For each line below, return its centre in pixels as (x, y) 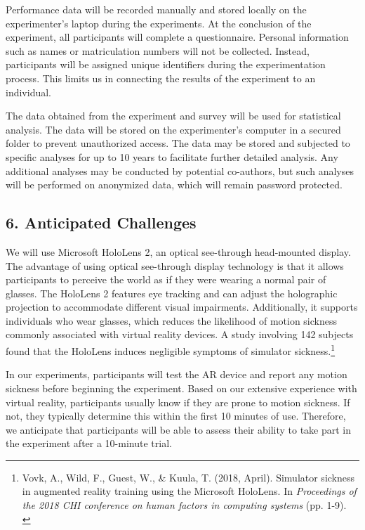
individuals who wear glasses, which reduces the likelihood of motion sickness (172, 320)
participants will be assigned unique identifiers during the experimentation (166, 64)
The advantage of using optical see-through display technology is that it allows (175, 265)
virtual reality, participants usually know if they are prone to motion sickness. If (178, 402)
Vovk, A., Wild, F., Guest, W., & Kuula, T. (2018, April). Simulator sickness (188, 477)
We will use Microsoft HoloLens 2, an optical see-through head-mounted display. (178, 251)
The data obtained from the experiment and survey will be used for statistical (173, 116)
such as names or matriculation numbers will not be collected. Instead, (158, 50)
